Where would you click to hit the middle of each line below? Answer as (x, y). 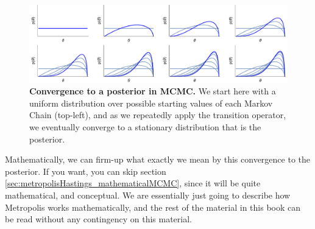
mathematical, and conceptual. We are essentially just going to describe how (148, 195)
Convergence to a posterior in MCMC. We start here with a (153, 91)
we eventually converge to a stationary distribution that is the (145, 127)
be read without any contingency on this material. (99, 219)
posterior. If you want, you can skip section (86, 171)
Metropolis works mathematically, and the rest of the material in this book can (153, 207)
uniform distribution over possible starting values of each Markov (151, 103)
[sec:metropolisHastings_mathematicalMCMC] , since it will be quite (133, 183)
